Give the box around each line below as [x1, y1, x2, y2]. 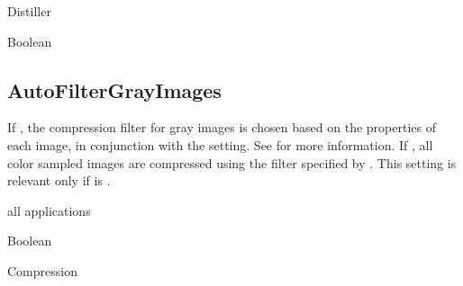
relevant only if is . [7, 171, 111, 190]
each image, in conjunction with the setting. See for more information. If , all [7, 135, 433, 154]
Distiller [7, 2, 51, 20]
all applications [7, 201, 91, 219]
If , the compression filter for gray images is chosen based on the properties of [7, 118, 436, 137]
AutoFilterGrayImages [7, 76, 222, 103]
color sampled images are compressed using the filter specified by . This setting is [7, 153, 457, 172]
